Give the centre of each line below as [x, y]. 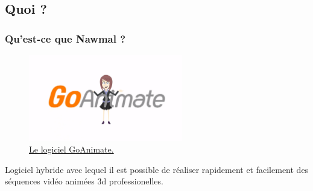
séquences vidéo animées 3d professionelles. [84, 181]
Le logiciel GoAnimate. [71, 149]
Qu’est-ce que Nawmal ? [65, 38]
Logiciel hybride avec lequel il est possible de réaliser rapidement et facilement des [157, 169]
